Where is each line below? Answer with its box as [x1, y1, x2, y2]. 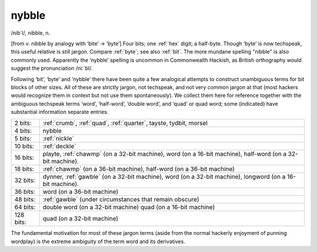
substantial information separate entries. [11, 109, 109, 116]
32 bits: [14, 176, 35, 184]
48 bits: [14, 196, 36, 204]
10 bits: [14, 142, 35, 150]
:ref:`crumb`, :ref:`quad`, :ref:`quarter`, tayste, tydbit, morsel [42, 119, 208, 127]
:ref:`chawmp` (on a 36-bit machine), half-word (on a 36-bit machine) [42, 165, 235, 173]
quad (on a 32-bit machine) [42, 214, 119, 223]
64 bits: [14, 203, 36, 211]
